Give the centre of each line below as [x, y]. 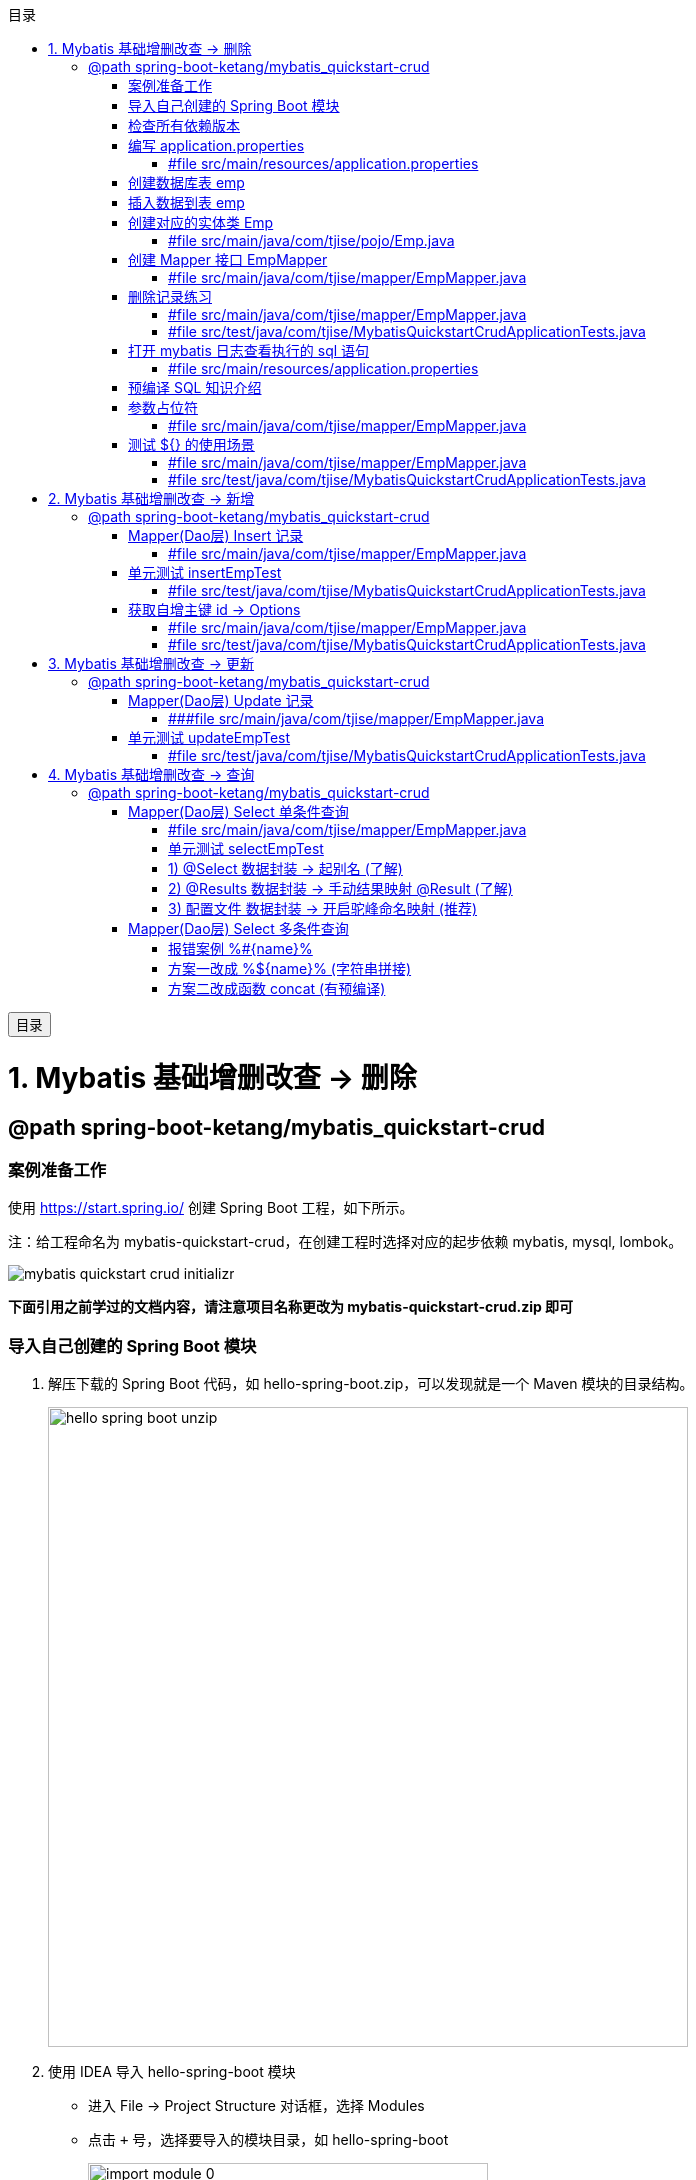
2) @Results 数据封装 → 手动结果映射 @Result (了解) [340, 888]
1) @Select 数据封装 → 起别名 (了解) [285, 868]
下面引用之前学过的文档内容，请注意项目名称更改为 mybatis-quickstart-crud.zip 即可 [291, 1307]
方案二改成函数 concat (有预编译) [277, 988]
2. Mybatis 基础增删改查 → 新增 [151, 498]
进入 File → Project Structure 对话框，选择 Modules [256, 2106]
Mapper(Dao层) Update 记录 [221, 700]
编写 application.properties [216, 145]
